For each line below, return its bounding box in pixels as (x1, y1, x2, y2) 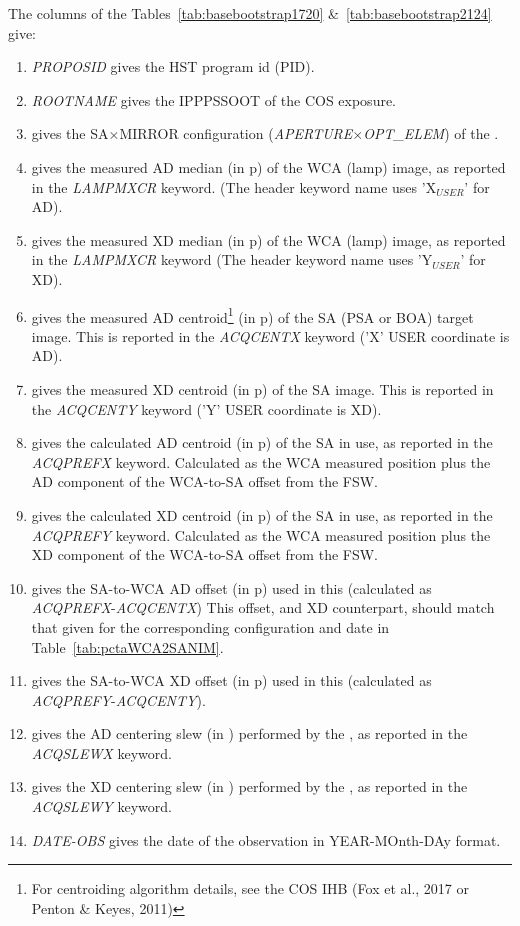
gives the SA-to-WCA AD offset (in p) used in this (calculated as (31, 577, 432, 598)
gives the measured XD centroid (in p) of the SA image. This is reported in (31, 378, 494, 399)
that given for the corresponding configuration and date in (31, 616, 390, 637)
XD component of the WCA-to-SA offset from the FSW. (31, 544, 379, 565)
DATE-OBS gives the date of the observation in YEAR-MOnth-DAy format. (31, 829, 501, 850)
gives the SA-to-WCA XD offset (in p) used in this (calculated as (31, 670, 432, 691)
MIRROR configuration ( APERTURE (119, 123, 353, 144)
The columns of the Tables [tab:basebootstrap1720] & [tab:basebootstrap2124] (8, 3, 492, 23)
